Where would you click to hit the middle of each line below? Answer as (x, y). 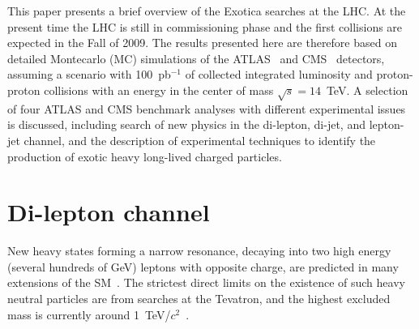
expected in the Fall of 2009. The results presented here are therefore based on (202, 43)
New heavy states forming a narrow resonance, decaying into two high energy (199, 251)
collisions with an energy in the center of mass (159, 90)
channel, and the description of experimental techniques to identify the (200, 140)
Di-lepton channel (109, 212)
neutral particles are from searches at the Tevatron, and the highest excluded (199, 299)
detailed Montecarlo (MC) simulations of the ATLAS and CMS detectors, (196, 58)
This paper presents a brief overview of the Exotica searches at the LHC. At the (207, 11)
